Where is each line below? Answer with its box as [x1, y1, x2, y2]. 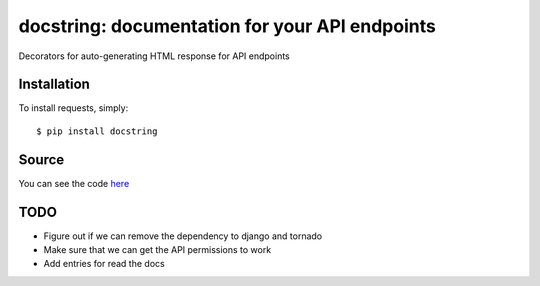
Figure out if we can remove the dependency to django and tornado [43, 230, 323, 242]
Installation [18, 76, 90, 93]
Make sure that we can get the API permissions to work [43, 244, 272, 256]
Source [18, 151, 65, 168]
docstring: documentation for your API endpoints [18, 15, 437, 37]
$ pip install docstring [36, 125, 158, 137]
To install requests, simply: [18, 102, 129, 114]
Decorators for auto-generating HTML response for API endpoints [18, 50, 290, 62]
